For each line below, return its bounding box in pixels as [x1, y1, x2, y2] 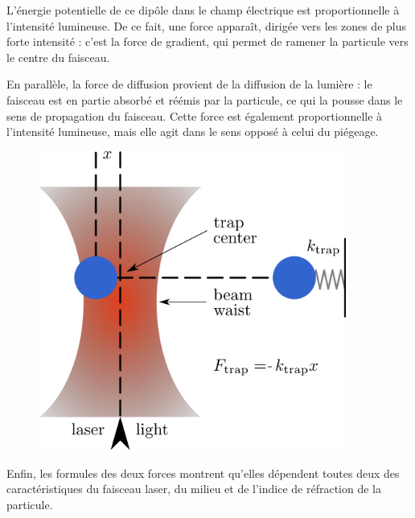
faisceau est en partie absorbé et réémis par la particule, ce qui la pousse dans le [6, 91, 403, 108]
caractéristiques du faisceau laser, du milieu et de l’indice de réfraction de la [6, 480, 381, 497]
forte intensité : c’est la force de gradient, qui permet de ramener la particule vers [6, 33, 409, 50]
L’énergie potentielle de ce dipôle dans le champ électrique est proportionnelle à [6, 2, 400, 18]
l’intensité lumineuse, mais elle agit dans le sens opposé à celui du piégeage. [6, 123, 379, 140]
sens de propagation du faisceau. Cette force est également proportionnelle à [6, 107, 383, 124]
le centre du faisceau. [6, 48, 110, 65]
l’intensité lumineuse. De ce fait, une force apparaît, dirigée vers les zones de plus [6, 17, 406, 34]
